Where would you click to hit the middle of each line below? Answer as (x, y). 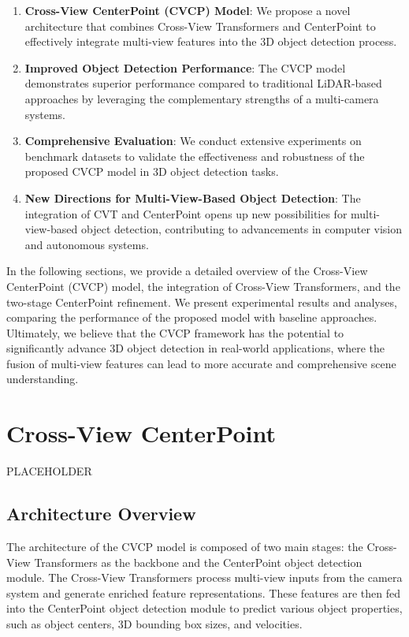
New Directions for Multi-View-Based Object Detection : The (193, 197)
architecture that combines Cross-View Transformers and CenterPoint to (200, 26)
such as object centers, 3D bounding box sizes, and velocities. (154, 623)
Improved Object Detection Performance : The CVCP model (185, 67)
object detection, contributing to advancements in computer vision (242, 229)
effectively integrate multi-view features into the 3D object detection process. (211, 41)
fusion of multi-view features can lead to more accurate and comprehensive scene (201, 363)
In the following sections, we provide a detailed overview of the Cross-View (187, 271)
